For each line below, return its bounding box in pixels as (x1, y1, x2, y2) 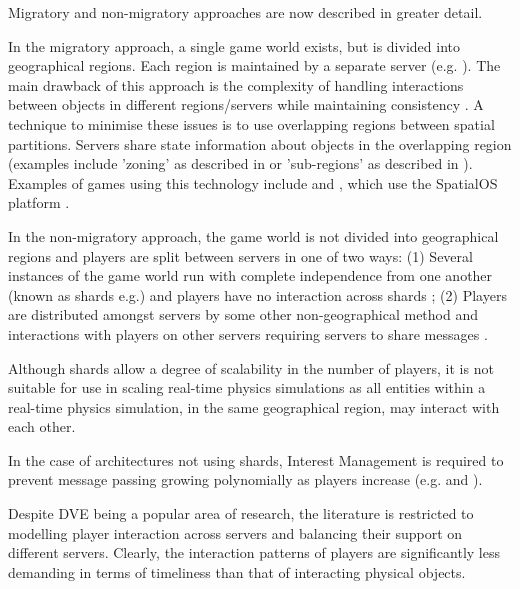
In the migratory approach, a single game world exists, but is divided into (8, 35, 460, 56)
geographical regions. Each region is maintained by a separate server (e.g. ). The (8, 55, 501, 76)
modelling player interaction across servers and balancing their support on (8, 522, 463, 543)
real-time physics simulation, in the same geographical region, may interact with (8, 396, 500, 417)
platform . (8, 192, 70, 213)
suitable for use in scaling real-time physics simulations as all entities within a (8, 377, 486, 398)
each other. (8, 416, 76, 437)
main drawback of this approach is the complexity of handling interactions (8, 74, 464, 95)
